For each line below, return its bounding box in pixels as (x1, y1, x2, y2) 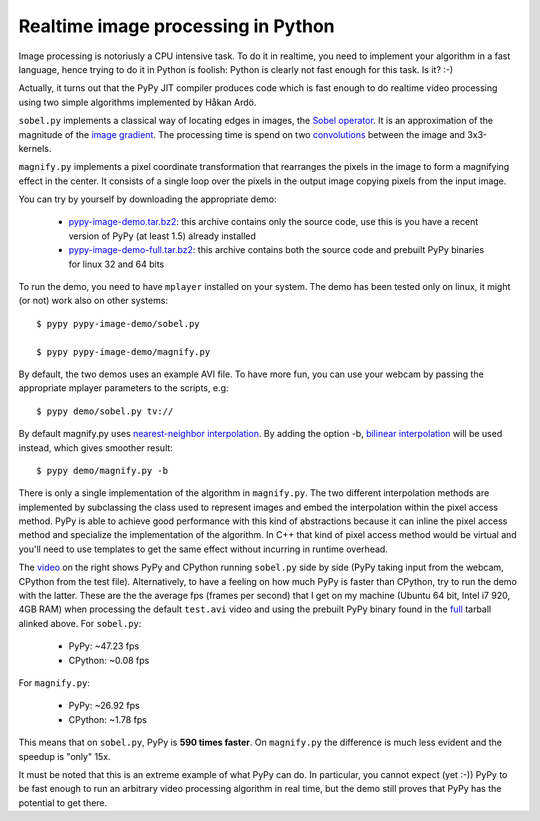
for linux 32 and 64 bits (68, 258, 165, 270)
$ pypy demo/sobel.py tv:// (36, 405, 174, 417)
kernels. (18, 142, 52, 154)
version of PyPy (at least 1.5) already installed (68, 230, 257, 242)
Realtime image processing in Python (18, 15, 335, 37)
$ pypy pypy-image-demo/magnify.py (36, 346, 211, 357)
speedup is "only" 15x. (18, 750, 111, 762)
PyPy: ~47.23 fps (68, 640, 140, 652)
